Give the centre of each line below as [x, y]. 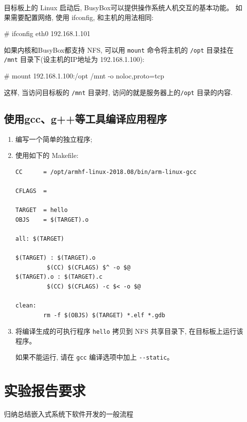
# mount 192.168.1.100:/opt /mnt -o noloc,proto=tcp [84, 76]
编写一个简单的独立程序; [54, 139]
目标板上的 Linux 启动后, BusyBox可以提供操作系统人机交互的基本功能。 [119, 7]
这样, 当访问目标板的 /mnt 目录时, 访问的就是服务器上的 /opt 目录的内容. [118, 92]
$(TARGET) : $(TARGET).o [55, 258]
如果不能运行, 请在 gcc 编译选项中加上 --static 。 [95, 357]
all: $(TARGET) [40, 239]
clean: [26, 306]
